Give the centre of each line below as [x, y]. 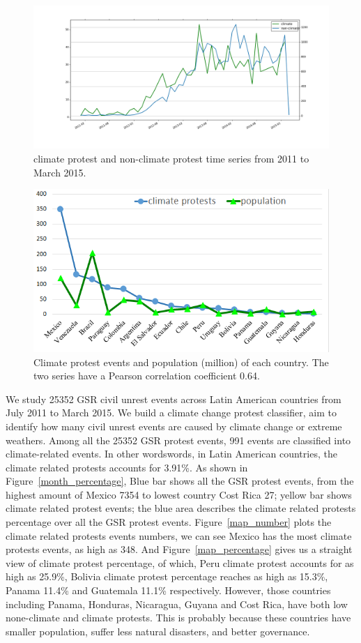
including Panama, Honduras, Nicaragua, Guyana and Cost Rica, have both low [177, 604]
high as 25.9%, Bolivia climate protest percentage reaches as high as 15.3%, [167, 576]
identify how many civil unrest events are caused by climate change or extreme [174, 426]
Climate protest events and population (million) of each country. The [181, 362]
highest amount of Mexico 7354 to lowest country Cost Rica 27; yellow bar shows [179, 494]
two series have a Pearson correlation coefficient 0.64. [147, 376]
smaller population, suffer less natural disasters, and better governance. [158, 631]
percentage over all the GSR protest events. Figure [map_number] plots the [169, 522]
